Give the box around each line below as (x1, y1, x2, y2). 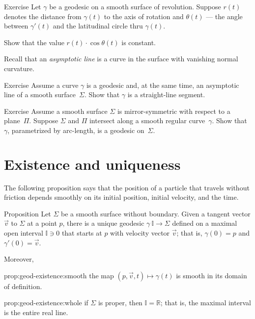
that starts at (61, 228, 102, 238)
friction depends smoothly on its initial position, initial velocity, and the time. (4, 192, 239, 202)
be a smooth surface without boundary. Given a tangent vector (61, 208, 251, 218)
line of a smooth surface (4, 89, 76, 100)
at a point (27, 218, 57, 228)
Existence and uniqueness (4, 154, 181, 174)
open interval (4, 228, 43, 238)
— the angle (206, 11, 243, 21)
